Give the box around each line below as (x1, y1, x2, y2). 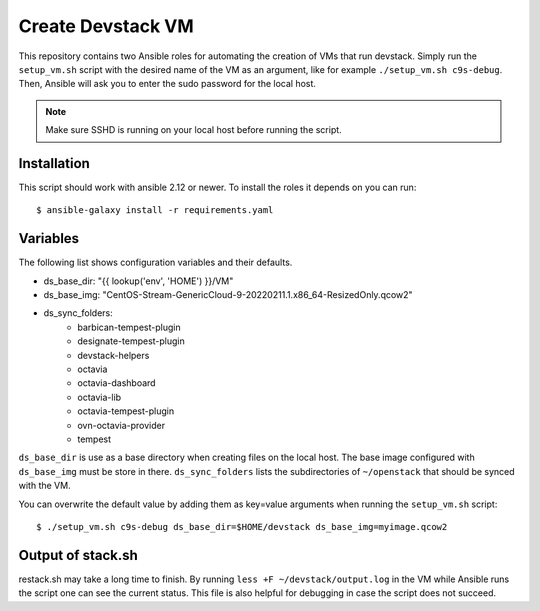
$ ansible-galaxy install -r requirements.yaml (36, 205, 274, 216)
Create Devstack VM (18, 15, 194, 37)
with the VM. (18, 480, 71, 492)
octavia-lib (77, 391, 122, 403)
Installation (18, 155, 90, 172)
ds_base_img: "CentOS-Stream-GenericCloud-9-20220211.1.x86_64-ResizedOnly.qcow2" (43, 289, 414, 301)
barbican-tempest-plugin (77, 321, 181, 333)
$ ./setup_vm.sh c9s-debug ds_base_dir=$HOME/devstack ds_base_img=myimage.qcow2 (36, 521, 448, 532)
